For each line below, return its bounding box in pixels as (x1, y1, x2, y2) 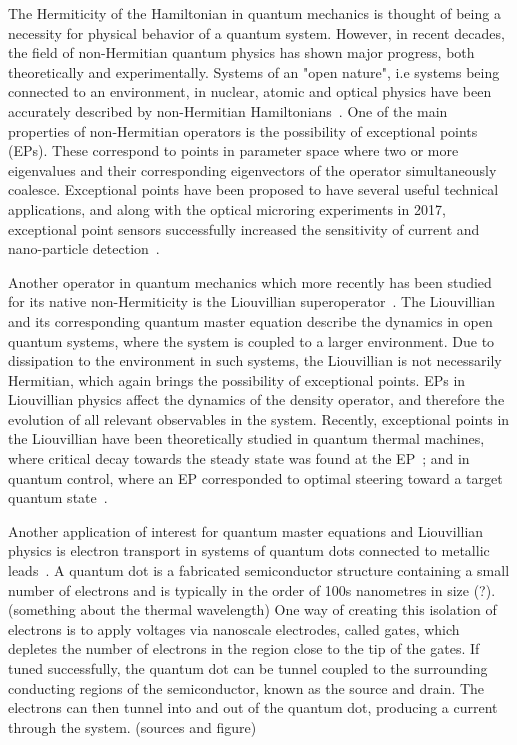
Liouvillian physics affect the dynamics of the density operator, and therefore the (8, 389, 505, 410)
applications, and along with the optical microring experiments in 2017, (8, 198, 446, 219)
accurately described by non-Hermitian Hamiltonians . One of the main (8, 100, 448, 121)
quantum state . (8, 487, 108, 508)
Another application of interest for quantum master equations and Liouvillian (8, 520, 484, 541)
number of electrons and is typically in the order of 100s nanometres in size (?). (8, 579, 496, 600)
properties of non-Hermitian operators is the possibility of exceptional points (8, 120, 478, 141)
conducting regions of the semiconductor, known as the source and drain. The (8, 677, 485, 698)
